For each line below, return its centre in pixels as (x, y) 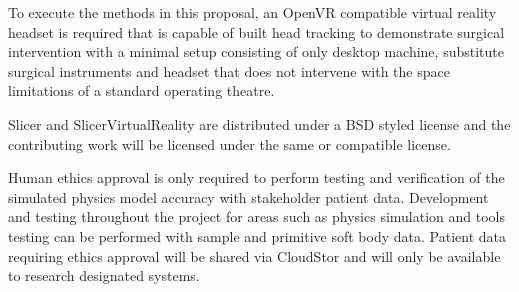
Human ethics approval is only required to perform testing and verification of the (256, 177)
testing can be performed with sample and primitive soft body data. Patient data (257, 235)
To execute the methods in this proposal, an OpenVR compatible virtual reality (252, 12)
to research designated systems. (104, 275)
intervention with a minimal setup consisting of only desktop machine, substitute (256, 51)
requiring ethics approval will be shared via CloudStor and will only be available (254, 255)
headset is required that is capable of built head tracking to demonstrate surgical (256, 31)
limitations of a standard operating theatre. (141, 90)
